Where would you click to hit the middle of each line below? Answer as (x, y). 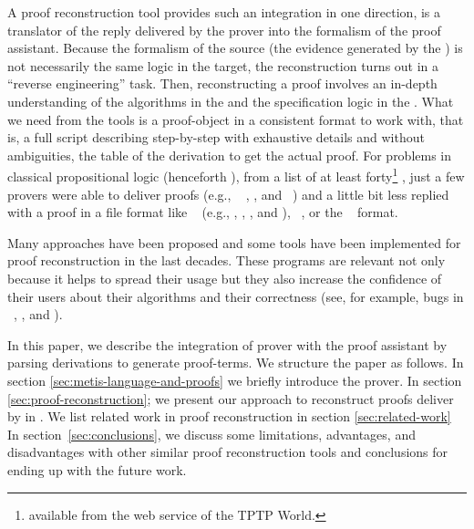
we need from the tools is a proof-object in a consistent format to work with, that (236, 119)
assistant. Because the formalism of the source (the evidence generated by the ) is (235, 48)
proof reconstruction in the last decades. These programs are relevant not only (227, 260)
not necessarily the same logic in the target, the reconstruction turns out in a (223, 65)
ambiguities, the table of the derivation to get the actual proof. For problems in (230, 155)
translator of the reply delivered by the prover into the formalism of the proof (224, 30)
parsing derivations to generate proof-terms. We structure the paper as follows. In (236, 363)
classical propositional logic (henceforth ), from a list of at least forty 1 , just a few (236, 175)
